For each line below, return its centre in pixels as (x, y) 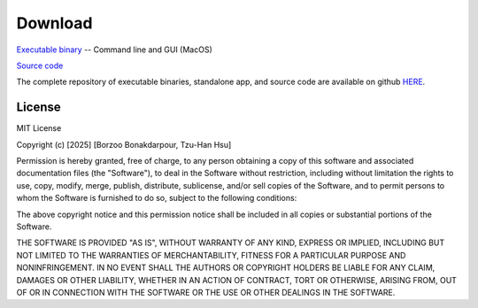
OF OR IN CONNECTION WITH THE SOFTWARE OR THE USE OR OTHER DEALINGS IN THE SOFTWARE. (206, 292)
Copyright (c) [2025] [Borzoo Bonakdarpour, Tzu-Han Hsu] (124, 144)
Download (54, 23)
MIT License (39, 128)
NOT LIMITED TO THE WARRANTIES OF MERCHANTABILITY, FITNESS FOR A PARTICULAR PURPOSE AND (211, 255)
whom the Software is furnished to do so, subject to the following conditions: (157, 198)
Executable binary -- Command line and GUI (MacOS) (114, 50)
